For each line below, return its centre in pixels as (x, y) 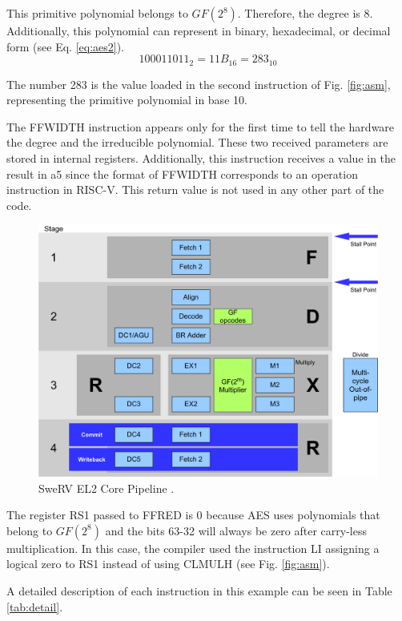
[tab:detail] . (35, 606)
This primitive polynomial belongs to (97, 13)
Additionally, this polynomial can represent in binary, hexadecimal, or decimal (199, 30)
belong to (30, 530)
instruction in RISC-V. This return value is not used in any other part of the (195, 190)
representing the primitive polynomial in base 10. (127, 100)
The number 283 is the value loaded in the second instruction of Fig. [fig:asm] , (199, 84)
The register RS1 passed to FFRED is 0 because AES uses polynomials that (193, 515)
